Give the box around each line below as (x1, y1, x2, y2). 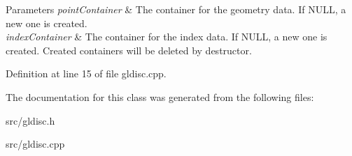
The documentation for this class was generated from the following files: (6, 89, 314, 104)
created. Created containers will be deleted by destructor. (6, 42, 252, 57)
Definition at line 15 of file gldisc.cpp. (6, 66, 167, 81)
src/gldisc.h (6, 113, 55, 127)
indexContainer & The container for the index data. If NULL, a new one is (6, 29, 328, 44)
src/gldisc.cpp (6, 136, 65, 151)
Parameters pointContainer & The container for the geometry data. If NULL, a (6, 2, 346, 16)
